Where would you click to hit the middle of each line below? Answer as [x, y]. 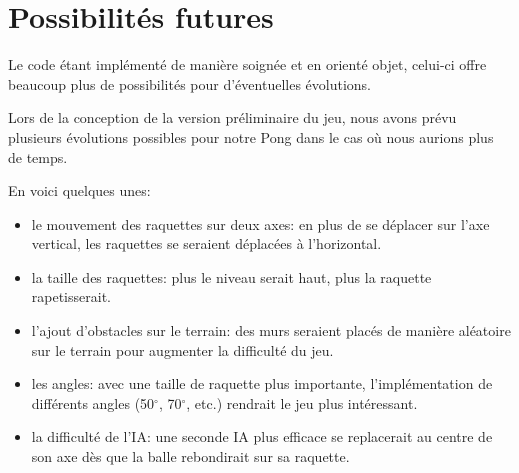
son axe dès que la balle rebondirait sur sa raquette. [190, 456]
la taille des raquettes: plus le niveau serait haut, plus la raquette [231, 276]
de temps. [38, 156]
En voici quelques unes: [79, 190]
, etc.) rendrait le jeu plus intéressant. [302, 402]
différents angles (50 [93, 402]
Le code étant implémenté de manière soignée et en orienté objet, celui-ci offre [247, 64]
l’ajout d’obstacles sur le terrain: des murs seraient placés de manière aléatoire [271, 330]
